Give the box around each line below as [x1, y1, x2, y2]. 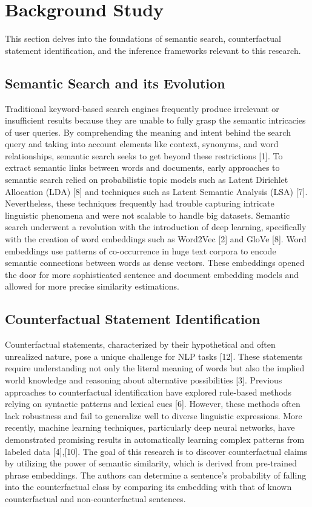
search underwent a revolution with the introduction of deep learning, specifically [5, 220, 307, 233]
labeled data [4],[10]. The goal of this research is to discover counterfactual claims [5, 445, 308, 457]
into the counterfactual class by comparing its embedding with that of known [5, 480, 292, 493]
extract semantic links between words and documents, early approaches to [5, 161, 280, 174]
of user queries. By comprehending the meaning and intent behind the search [5, 125, 291, 138]
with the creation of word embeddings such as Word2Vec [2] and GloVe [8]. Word [5, 233, 307, 245]
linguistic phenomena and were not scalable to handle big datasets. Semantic [5, 208, 290, 221]
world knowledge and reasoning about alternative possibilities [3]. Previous [5, 374, 282, 386]
